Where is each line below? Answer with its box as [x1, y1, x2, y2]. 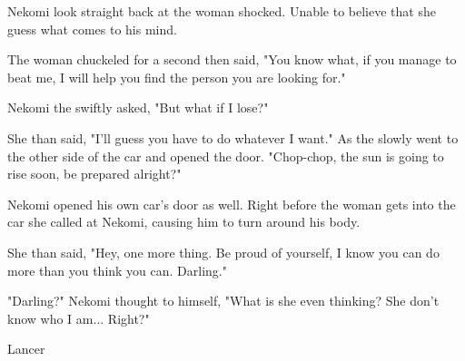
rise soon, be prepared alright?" [7, 164, 182, 183]
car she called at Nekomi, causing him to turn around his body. [7, 212, 361, 231]
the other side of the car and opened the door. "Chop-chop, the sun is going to [7, 146, 444, 165]
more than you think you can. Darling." [7, 260, 227, 279]
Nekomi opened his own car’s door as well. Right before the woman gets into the [7, 194, 456, 213]
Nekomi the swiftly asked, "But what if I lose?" [7, 98, 269, 117]
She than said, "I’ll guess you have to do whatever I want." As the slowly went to [7, 128, 459, 147]
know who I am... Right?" [7, 308, 150, 327]
